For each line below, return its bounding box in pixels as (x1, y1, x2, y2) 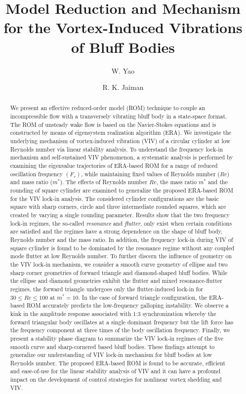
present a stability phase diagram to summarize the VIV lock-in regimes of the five (10, 334, 223, 342)
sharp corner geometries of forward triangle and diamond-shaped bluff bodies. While (10, 268, 227, 276)
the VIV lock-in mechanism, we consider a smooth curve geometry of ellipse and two (10, 260, 228, 268)
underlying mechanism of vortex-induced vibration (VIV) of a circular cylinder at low (10, 137, 231, 145)
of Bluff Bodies (71, 37, 175, 57)
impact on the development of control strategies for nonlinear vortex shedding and (10, 375, 222, 384)
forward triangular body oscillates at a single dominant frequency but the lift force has (10, 317, 234, 326)
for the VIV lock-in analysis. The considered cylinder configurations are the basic (10, 194, 219, 202)
